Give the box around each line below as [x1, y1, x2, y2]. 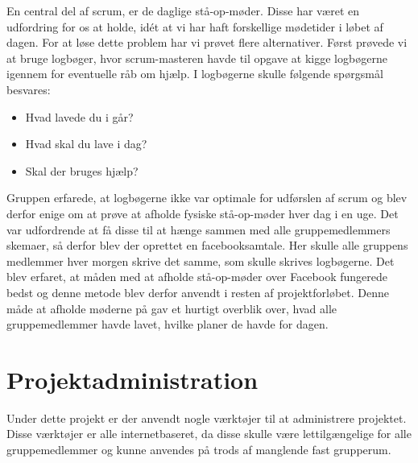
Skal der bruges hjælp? [25, 162, 139, 179]
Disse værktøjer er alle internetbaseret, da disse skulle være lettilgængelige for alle [6, 425, 412, 442]
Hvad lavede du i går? [25, 108, 134, 125]
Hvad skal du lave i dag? [25, 135, 147, 152]
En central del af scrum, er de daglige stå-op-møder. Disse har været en [6, 2, 360, 19]
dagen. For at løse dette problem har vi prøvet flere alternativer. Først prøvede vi [6, 34, 408, 51]
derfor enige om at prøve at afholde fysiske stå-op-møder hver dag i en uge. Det [6, 205, 399, 221]
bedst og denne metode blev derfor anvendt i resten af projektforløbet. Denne [6, 283, 390, 300]
